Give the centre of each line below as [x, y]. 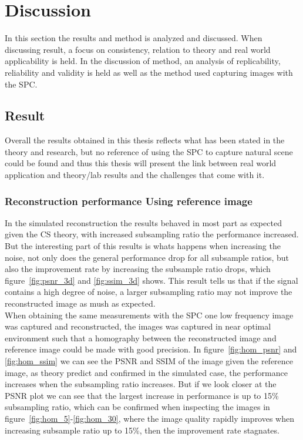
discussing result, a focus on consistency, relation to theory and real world [138, 49]
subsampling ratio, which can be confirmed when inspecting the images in [137, 407]
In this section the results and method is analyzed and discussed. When [134, 38]
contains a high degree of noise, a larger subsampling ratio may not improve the [149, 292]
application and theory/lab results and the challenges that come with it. [135, 175]
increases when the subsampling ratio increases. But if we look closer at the [141, 384]
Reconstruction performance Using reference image [129, 201]
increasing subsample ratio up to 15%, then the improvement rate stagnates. [142, 430]
